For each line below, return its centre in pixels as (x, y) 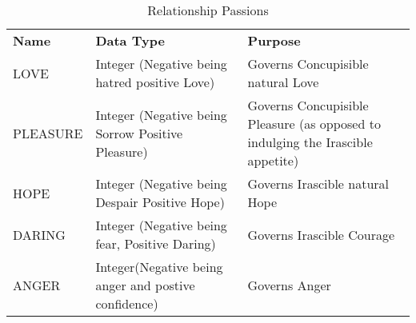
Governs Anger (289, 285)
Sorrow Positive (139, 133)
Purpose (274, 40)
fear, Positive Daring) (156, 243)
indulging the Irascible (310, 142)
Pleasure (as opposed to (314, 124)
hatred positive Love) (155, 82)
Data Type (130, 40)
